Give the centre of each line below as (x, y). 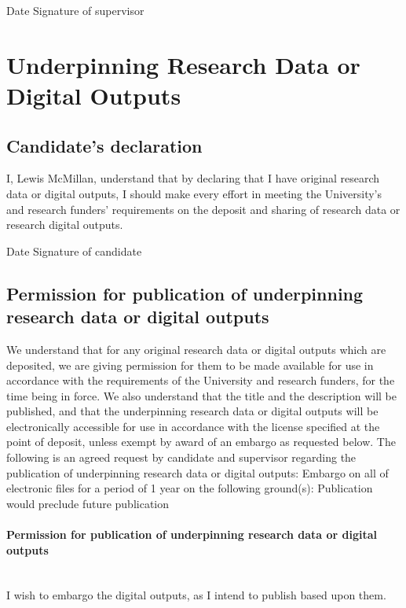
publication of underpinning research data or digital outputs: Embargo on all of (198, 472)
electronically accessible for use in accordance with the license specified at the (193, 426)
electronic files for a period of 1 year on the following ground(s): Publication (190, 488)
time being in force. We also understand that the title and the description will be (201, 395)
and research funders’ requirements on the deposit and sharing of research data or (203, 209)
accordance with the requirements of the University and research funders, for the (201, 380)
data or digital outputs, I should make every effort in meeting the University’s (194, 193)
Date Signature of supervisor (75, 10)
